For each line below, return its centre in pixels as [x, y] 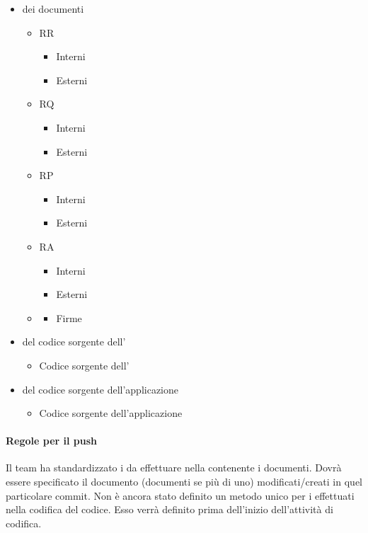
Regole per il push [52, 441]
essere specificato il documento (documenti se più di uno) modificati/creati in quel [184, 482]
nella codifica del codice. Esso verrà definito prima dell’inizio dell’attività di [169, 509]
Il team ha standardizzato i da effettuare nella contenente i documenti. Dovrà [174, 468]
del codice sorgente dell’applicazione [100, 389]
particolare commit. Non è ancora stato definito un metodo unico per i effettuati [180, 495]
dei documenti [53, 8]
